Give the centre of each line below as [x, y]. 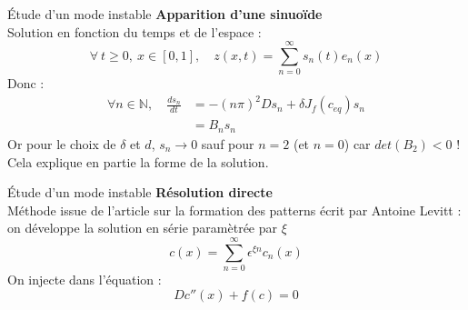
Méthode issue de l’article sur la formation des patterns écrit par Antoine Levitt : [234, 210]
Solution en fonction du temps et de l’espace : [134, 31]
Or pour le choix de [62, 143]
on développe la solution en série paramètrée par [143, 228]
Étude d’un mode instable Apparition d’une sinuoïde [165, 14]
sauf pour [228, 143]
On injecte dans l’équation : [85, 280]
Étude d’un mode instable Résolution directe [140, 192]
